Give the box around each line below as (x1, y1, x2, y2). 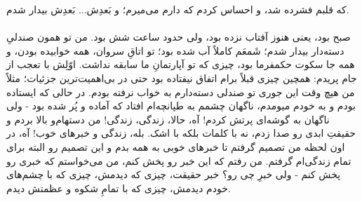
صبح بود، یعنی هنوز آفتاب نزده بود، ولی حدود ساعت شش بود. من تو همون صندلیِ (6, 29, 351, 44)
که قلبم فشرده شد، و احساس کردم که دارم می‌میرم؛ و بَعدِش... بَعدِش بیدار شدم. (6, 2, 349, 16)
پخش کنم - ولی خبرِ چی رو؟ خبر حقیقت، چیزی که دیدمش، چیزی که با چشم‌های (6, 167, 341, 182)
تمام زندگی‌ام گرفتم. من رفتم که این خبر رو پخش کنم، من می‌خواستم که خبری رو (6, 153, 351, 168)
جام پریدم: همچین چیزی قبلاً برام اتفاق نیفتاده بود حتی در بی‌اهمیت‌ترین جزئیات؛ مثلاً (6, 70, 357, 85)
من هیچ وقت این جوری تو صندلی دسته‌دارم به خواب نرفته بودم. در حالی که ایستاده (6, 84, 355, 99)
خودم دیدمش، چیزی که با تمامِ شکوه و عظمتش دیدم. (6, 180, 231, 195)
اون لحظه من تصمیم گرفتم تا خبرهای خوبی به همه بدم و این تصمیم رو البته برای (6, 139, 345, 154)
